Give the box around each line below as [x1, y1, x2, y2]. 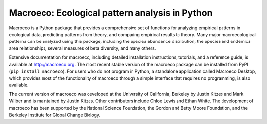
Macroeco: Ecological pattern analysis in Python [9, 7, 213, 18]
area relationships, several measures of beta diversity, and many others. [9, 45, 156, 51]
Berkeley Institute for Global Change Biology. [9, 112, 101, 118]
